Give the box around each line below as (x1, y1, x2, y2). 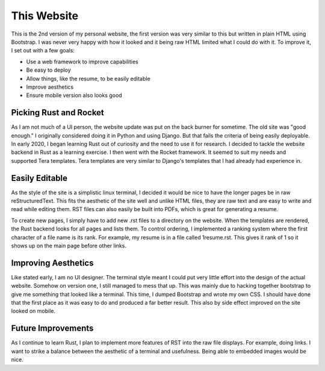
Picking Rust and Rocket (11, 107, 105, 118)
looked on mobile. (11, 308, 56, 315)
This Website (11, 9, 78, 22)
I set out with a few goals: (11, 47, 75, 54)
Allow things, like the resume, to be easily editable (26, 75, 150, 82)
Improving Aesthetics (11, 258, 94, 268)
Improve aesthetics (26, 83, 74, 90)
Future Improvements (11, 323, 94, 334)
